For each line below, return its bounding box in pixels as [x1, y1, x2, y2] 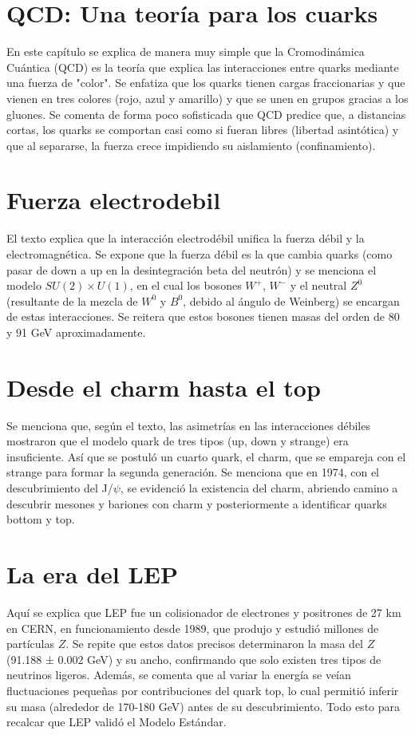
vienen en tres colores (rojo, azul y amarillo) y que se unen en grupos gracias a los [6, 89, 409, 106]
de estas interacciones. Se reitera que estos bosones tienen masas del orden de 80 [6, 308, 400, 325]
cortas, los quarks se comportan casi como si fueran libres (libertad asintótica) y [6, 121, 399, 138]
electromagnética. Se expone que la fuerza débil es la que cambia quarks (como [6, 246, 393, 262]
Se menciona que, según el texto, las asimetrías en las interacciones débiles [6, 417, 370, 433]
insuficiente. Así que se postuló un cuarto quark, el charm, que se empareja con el [6, 448, 406, 464]
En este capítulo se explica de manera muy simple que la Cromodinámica [6, 43, 365, 60]
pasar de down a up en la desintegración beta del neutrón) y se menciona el [6, 261, 377, 278]
